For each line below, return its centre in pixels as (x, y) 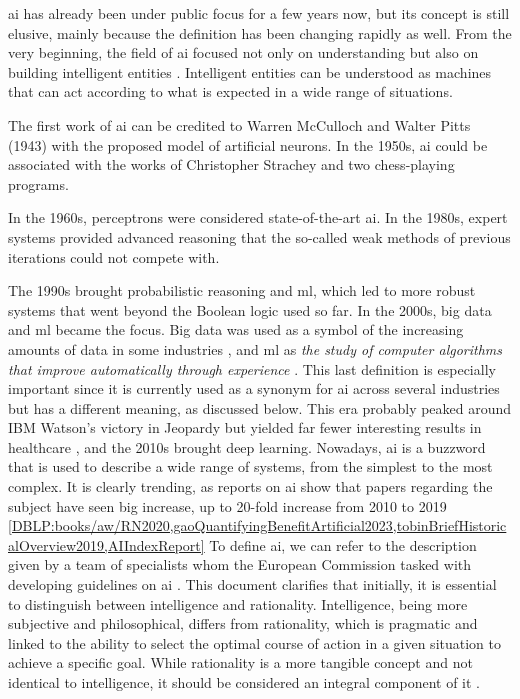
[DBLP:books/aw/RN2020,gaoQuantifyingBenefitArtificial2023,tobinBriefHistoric (257, 525)
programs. (38, 183)
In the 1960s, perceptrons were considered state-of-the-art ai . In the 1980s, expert (258, 217)
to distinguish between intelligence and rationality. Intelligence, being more (238, 603)
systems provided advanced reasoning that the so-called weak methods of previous (259, 236)
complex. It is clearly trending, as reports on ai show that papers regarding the (250, 486)
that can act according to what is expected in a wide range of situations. (230, 91)
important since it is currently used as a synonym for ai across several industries (254, 388)
